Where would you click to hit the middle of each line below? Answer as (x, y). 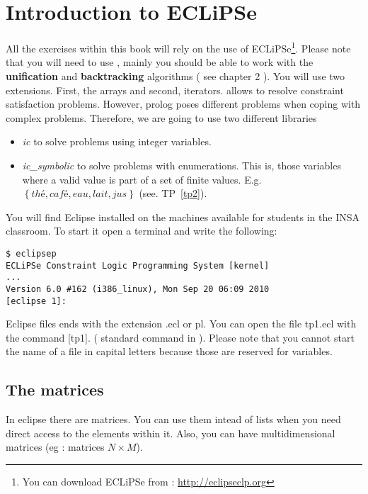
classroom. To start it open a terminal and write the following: (142, 231)
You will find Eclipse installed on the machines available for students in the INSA (183, 217)
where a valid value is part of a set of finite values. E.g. (142, 179)
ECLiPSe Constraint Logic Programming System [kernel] (138, 265)
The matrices (55, 389)
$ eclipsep (31, 253)
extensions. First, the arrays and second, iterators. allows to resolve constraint (175, 90)
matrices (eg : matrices (55, 447)
